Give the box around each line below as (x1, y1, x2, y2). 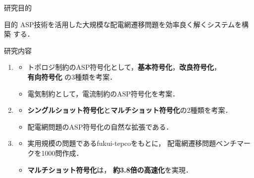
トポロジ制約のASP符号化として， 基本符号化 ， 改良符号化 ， (27, 62, 221, 72)
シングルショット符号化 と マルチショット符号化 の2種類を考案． (27, 105, 232, 115)
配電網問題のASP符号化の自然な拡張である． (27, 121, 173, 132)
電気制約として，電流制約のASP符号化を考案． (27, 88, 180, 98)
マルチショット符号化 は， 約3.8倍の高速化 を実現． (27, 164, 193, 175)
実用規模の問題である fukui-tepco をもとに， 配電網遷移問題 (27, 138, 216, 148)
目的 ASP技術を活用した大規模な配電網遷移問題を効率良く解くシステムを (4, 19, 242, 29)
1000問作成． (41, 147, 83, 158)
